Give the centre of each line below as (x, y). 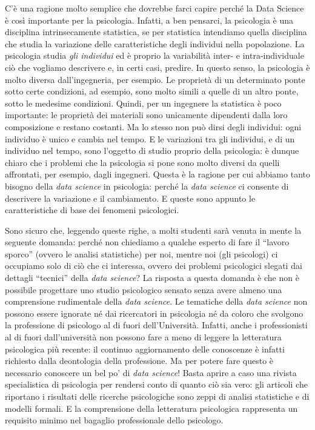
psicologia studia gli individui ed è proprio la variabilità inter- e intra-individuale (154, 55)
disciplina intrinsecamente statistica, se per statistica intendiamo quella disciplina (156, 32)
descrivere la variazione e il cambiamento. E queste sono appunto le (130, 198)
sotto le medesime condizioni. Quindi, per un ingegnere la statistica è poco (143, 103)
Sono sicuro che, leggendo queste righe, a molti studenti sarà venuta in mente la (153, 230)
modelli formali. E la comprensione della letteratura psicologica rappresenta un (151, 408)
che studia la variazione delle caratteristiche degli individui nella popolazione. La (155, 43)
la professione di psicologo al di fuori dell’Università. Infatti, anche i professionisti (156, 325)
